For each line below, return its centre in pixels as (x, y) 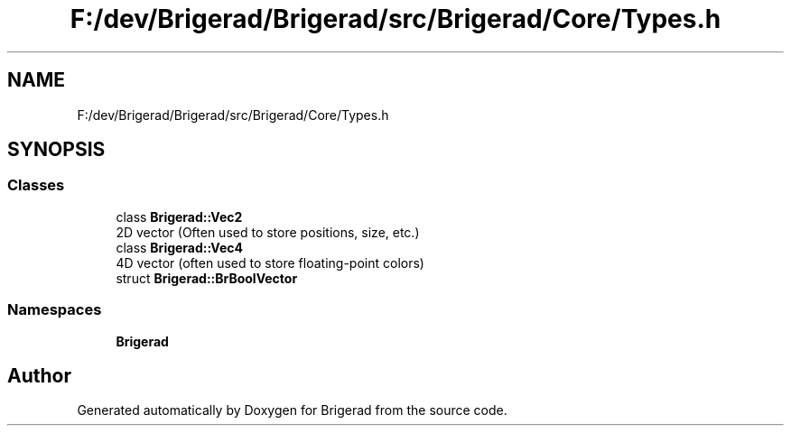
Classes (36, 185)
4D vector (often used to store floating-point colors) (270, 263)
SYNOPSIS (56, 150)
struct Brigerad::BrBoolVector (207, 278)
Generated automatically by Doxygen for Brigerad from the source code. (292, 410)
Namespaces (55, 310)
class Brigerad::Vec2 (179, 216)
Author (39, 375)
